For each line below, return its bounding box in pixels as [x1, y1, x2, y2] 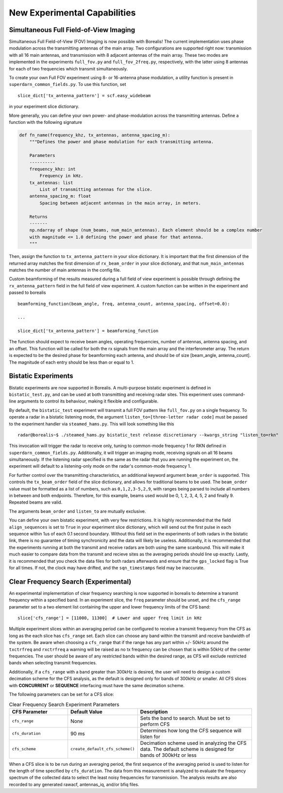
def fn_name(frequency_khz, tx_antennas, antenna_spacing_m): [19, 132, 170, 138]
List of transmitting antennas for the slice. [39, 187, 152, 192]
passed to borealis [9, 289, 46, 296]
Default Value [70, 708, 103, 715]
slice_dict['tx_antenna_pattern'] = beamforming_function [17, 328, 159, 334]
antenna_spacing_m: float [29, 193, 91, 199]
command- [223, 391, 245, 397]
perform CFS [140, 721, 170, 727]
